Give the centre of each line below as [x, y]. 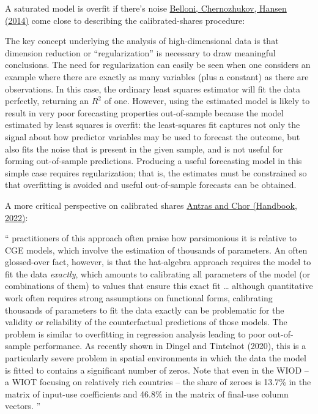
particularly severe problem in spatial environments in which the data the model [156, 358]
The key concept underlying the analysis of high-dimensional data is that [142, 41]
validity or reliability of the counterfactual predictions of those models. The [146, 322]
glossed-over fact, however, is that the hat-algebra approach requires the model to [158, 262]
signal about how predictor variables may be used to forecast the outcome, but [153, 136]
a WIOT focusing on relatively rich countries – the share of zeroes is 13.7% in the [158, 382]
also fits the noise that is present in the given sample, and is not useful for [144, 149]
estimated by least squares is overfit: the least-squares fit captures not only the [153, 125]
